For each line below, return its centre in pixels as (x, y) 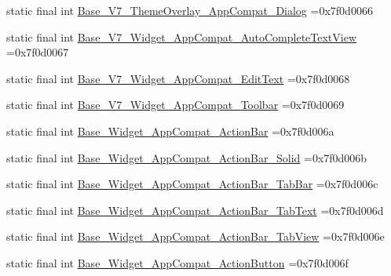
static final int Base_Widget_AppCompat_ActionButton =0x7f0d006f (177, 262)
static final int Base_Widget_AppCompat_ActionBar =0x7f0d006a (170, 131)
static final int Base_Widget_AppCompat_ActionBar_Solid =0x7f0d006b (187, 157)
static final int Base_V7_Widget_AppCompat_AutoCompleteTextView (182, 36)
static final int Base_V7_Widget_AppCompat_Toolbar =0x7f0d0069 (175, 105)
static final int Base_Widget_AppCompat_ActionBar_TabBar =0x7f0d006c (192, 184)
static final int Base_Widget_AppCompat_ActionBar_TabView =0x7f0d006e (195, 236)
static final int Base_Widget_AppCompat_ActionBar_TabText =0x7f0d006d (195, 210)
